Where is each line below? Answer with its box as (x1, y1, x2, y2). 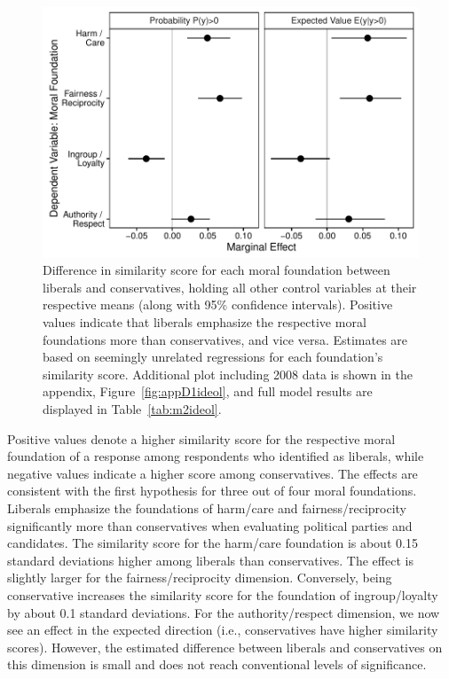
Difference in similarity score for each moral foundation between (43, 261, 390, 279)
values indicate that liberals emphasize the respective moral (43, 313, 366, 332)
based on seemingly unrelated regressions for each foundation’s (43, 347, 383, 366)
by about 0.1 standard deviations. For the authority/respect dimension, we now (7, 603, 440, 621)
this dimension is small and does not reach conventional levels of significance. (7, 655, 427, 674)
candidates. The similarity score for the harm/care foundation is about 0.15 (7, 534, 418, 552)
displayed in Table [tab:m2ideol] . (43, 400, 222, 418)
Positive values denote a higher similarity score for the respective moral (7, 429, 396, 448)
